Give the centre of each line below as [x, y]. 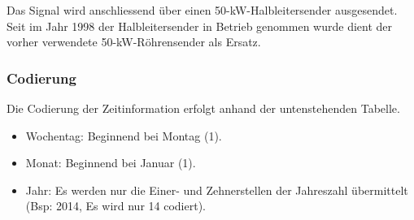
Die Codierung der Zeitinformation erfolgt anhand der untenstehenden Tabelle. [203, 108]
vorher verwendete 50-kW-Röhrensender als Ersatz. [134, 42]
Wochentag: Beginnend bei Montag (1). [124, 135]
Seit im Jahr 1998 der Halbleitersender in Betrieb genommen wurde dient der [200, 26]
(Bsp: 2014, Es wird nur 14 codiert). [115, 206]
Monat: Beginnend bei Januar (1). [111, 163]
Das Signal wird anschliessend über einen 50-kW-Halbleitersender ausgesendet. [202, 10]
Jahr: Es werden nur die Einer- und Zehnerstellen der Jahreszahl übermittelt [217, 190]
